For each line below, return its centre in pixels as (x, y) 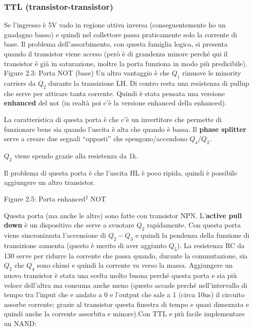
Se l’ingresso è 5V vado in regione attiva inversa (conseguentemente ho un (115, 25)
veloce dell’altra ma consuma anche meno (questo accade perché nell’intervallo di (126, 285)
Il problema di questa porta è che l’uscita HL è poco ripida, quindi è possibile (121, 172)
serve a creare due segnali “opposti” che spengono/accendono (96, 139)
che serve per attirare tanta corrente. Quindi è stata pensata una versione (114, 93)
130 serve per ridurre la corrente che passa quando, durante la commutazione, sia (126, 255)
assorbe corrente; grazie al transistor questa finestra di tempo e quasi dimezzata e (126, 304)
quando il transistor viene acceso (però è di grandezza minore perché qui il (116, 53)
